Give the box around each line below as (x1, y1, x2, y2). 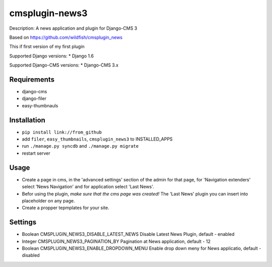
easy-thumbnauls (22, 102, 58, 108)
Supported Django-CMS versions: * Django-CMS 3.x (9, 62, 118, 68)
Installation (9, 116, 45, 124)
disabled (22, 252, 40, 258)
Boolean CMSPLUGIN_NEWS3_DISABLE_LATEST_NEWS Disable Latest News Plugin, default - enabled (22, 231, 235, 237)
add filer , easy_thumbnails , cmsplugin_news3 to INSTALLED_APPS (22, 136, 173, 142)
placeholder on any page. (22, 197, 75, 204)
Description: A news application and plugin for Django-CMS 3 (9, 25, 138, 31)
